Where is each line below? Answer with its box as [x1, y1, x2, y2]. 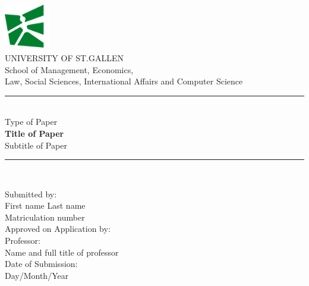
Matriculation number [5, 210, 85, 223]
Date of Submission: [5, 257, 78, 270]
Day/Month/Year [5, 269, 69, 281]
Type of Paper [5, 115, 58, 128]
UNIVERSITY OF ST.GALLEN [5, 51, 124, 64]
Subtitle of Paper [5, 139, 67, 151]
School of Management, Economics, [5, 63, 134, 76]
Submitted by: [5, 187, 57, 200]
